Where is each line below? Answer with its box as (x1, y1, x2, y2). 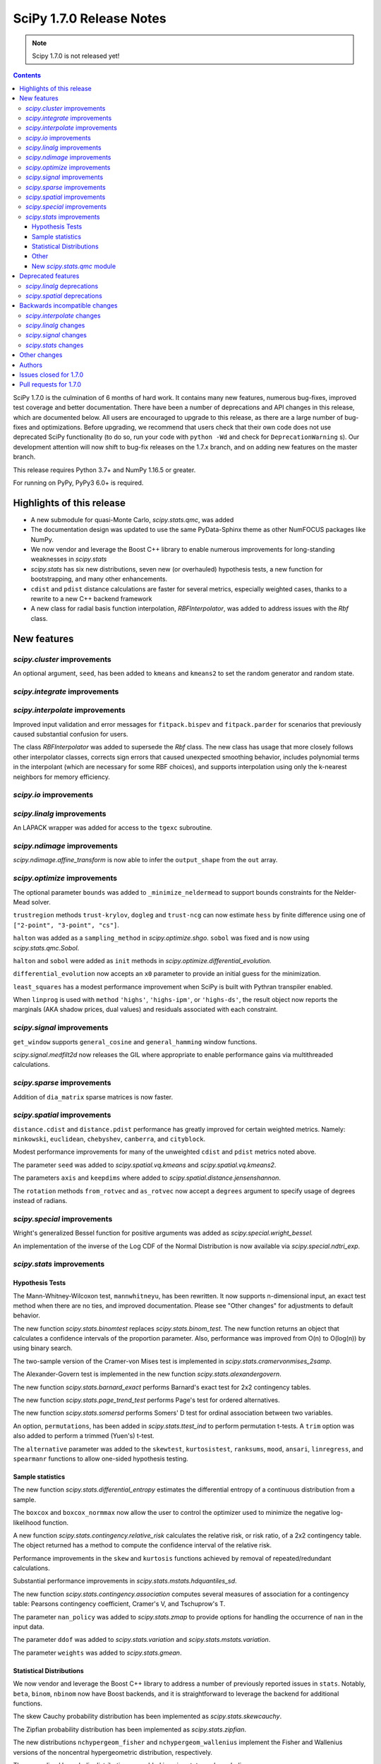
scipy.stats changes (25, 341, 84, 349)
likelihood (13, 1518, 42, 1527)
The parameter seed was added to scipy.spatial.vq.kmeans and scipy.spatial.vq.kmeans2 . (13, 1161, 277, 1169)
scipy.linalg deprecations (25, 282, 99, 290)
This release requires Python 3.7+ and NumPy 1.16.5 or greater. (13, 466, 196, 474)
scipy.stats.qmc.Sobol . (13, 943, 80, 952)
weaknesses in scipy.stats (30, 555, 107, 564)
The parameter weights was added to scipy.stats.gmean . (13, 1648, 182, 1657)
